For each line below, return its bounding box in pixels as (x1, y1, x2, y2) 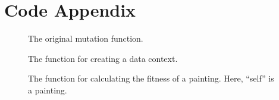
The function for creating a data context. (28, 52, 178, 64)
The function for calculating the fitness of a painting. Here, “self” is (28, 72, 274, 85)
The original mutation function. (28, 32, 143, 45)
